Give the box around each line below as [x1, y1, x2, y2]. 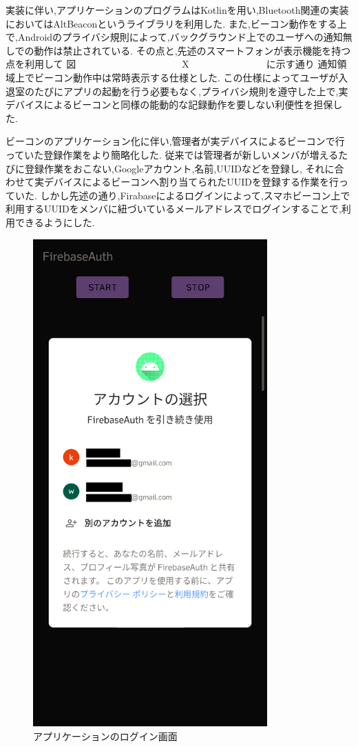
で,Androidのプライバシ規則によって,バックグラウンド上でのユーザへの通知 [6, 30, 343, 44]
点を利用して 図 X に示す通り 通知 [6, 57, 337, 71]
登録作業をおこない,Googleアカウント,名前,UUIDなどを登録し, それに [24, 161, 335, 175]
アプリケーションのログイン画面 [33, 728, 178, 743]
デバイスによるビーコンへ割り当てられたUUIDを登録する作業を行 [43, 175, 339, 189]
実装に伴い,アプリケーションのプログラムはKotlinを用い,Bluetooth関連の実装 [6, 3, 349, 17]
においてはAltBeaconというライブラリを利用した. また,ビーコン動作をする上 [6, 16, 347, 30]
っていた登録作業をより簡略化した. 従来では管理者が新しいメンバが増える [6, 147, 339, 161]
